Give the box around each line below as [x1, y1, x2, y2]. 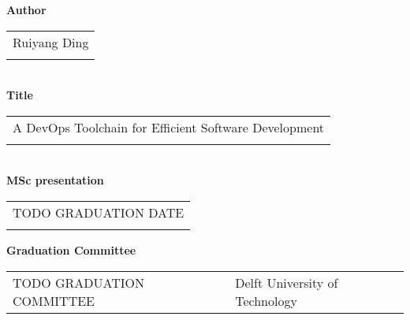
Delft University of [235, 273, 338, 292]
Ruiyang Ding [13, 32, 89, 51]
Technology [235, 291, 297, 310]
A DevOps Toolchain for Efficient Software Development [13, 117, 325, 136]
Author [6, 2, 47, 17]
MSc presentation [6, 172, 104, 188]
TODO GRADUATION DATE [13, 203, 184, 221]
